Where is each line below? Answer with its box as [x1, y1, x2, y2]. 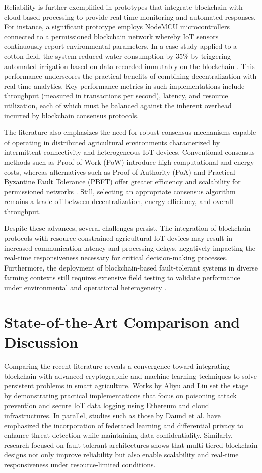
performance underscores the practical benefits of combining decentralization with [4, 71, 257, 81]
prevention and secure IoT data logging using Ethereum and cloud [4, 400, 209, 411]
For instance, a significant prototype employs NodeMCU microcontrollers [4, 21, 230, 32]
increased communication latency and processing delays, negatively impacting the [4, 242, 255, 253]
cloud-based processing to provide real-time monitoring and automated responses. [4, 11, 256, 22]
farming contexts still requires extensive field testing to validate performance [4, 272, 240, 283]
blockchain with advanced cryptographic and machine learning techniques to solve [4, 370, 257, 381]
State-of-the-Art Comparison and [4, 311, 240, 332]
